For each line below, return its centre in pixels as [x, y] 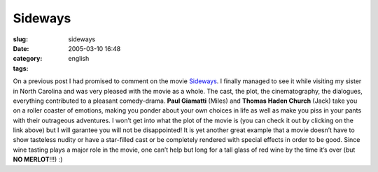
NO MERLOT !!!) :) [38, 159]
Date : [21, 48]
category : [28, 59]
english [79, 59]
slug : [20, 39]
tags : [21, 68]
